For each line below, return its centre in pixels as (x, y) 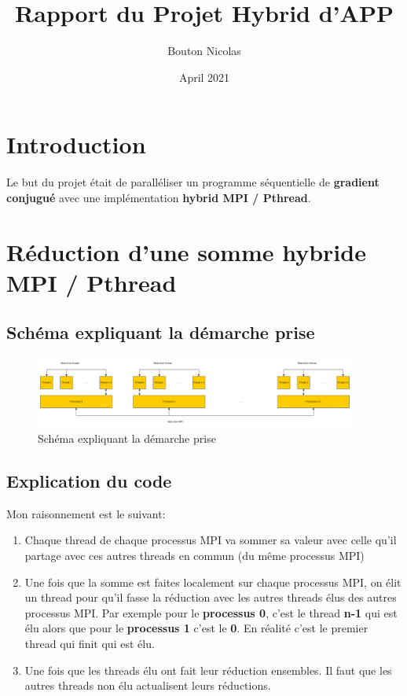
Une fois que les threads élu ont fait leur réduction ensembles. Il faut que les (208, 670)
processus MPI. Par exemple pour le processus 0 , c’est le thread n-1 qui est (211, 612)
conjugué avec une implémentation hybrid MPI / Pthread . (159, 197)
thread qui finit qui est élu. (90, 644)
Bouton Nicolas (204, 51)
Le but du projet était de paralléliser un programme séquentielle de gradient (193, 182)
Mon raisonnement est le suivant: (86, 513)
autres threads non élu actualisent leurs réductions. (148, 685)
